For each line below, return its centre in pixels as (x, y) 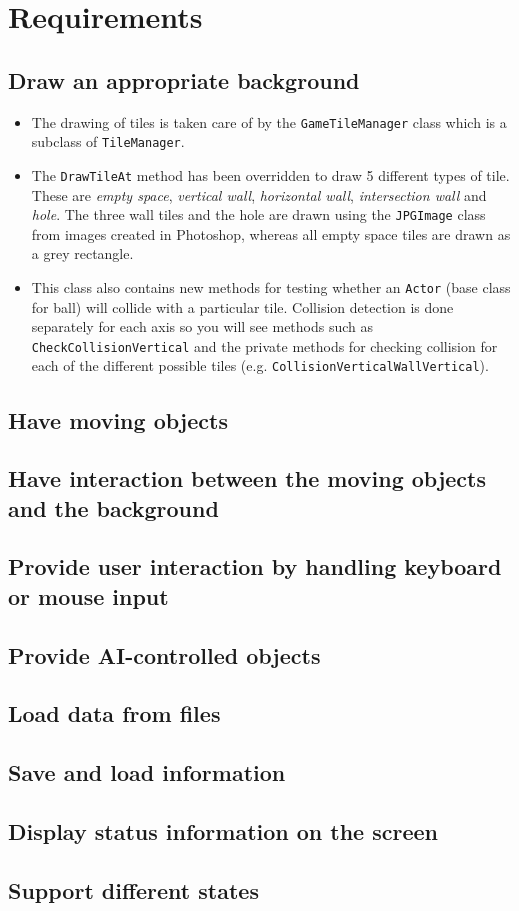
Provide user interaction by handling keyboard (255, 566)
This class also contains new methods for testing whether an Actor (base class (271, 286)
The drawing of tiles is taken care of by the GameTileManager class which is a (269, 121)
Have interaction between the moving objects (247, 478)
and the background (113, 507)
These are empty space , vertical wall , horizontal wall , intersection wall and (259, 194)
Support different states (133, 889)
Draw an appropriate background (184, 79)
